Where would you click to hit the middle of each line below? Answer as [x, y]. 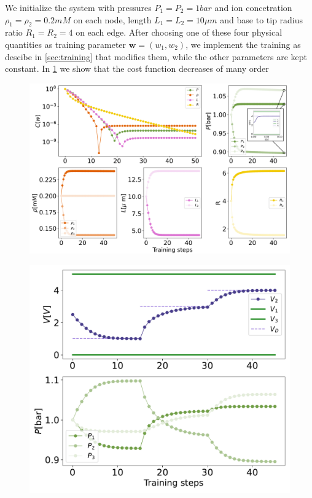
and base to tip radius [262, 19]
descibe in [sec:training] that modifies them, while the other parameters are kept [156, 56]
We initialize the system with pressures [78, 7]
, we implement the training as [243, 44]
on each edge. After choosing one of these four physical [179, 32]
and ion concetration [253, 7]
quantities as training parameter [66, 44]
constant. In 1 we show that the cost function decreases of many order [137, 68]
